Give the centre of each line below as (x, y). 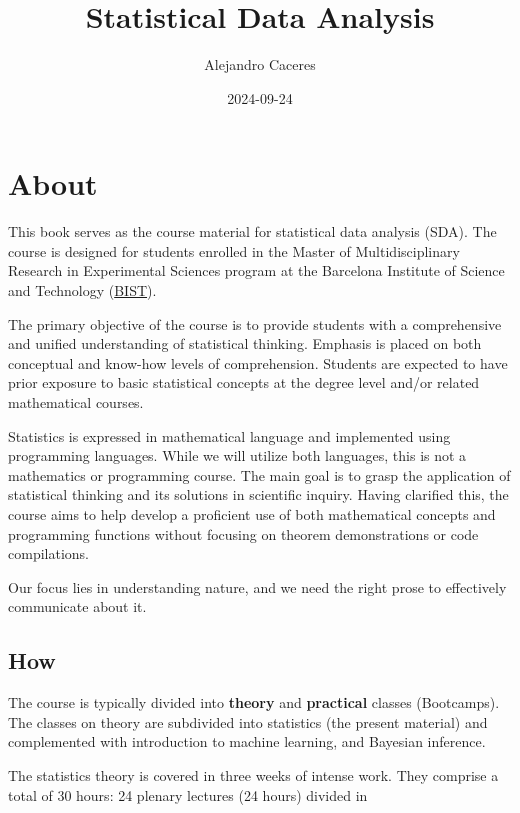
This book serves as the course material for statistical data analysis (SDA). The (252, 231)
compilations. (48, 553)
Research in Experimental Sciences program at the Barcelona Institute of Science (256, 270)
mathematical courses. (76, 402)
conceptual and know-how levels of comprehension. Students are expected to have (258, 362)
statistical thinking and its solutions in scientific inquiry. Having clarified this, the (258, 494)
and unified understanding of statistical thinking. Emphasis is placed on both (245, 343)
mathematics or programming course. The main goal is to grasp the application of (259, 474)
